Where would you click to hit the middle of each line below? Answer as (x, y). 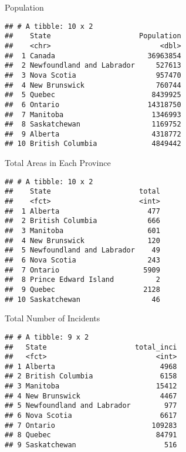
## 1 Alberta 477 (82, 211)
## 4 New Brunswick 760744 (93, 85)
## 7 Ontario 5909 (82, 270)
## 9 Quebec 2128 (82, 289)
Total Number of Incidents (53, 318)
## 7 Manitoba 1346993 (93, 114)
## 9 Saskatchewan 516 (91, 445)
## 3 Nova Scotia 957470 (93, 75)
